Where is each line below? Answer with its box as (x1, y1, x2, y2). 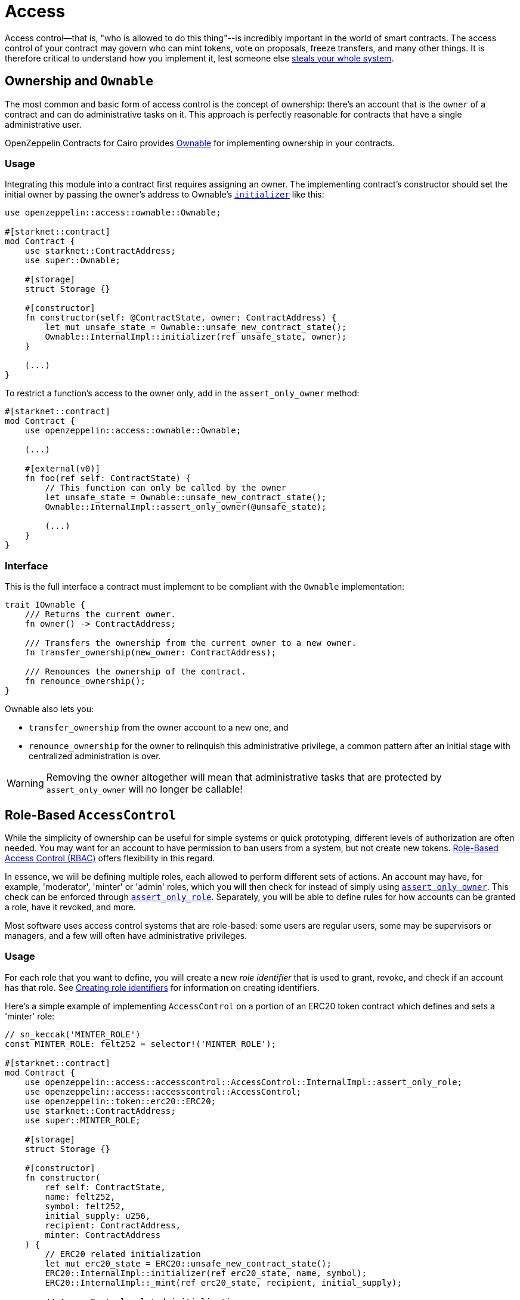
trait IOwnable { (5, 600, 85, 610)
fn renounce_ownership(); (24, 676, 146, 686)
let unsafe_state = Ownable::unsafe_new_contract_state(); (45, 492, 327, 503)
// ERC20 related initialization (45, 1249, 201, 1259)
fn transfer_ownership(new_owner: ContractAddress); (24, 648, 277, 658)
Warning (7, 777, 44, 790)
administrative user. (5, 119, 82, 130)
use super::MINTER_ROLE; (24, 1115, 141, 1125)
